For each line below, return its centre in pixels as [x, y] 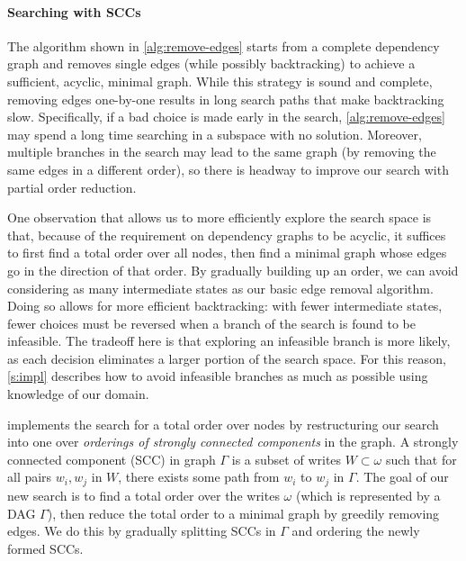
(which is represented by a [368, 495]
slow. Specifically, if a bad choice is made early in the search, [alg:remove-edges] [226, 117]
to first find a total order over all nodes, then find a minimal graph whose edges [227, 253]
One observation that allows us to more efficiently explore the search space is [220, 217]
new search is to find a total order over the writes [143, 495]
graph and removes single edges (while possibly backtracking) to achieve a [211, 63]
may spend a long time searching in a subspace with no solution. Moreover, [215, 134]
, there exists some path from [199, 477]
